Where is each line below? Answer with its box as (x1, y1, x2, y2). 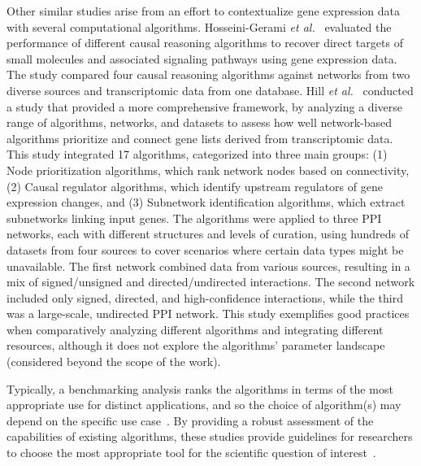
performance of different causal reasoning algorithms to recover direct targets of (7, 34, 403, 51)
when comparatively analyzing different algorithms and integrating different (7, 320, 384, 338)
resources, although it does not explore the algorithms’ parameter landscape (7, 337, 385, 354)
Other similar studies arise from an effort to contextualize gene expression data (7, 2, 401, 19)
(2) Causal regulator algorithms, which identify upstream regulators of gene (7, 177, 383, 194)
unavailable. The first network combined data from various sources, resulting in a (7, 257, 410, 274)
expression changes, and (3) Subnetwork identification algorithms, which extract (7, 194, 406, 211)
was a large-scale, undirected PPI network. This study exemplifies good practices (7, 305, 410, 322)
